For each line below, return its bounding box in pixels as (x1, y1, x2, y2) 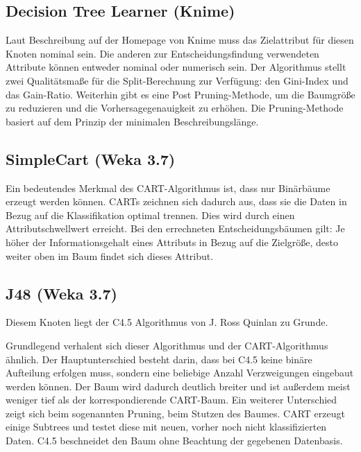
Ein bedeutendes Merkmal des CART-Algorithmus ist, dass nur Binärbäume (6, 180, 330, 195)
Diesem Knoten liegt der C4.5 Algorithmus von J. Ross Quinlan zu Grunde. (6, 315, 328, 329)
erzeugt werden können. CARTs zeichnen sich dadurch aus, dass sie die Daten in (6, 194, 347, 209)
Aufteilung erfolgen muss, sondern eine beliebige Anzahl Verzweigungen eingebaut (6, 365, 354, 380)
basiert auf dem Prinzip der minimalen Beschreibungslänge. (6, 114, 259, 128)
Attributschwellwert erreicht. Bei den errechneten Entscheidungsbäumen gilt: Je (6, 221, 345, 236)
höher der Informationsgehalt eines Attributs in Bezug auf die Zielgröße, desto (6, 234, 339, 249)
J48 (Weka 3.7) (6, 282, 117, 304)
